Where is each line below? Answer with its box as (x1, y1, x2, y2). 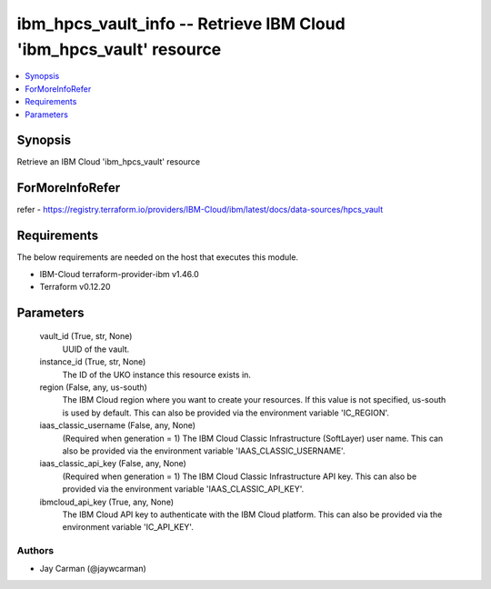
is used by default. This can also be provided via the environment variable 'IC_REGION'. (62, 407, 390, 418)
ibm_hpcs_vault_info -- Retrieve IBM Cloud (16, 14, 346, 34)
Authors (16, 544, 55, 557)
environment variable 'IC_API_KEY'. (62, 522, 195, 533)
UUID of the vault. (62, 344, 130, 354)
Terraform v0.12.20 (39, 282, 111, 293)
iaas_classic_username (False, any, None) (39, 420, 195, 431)
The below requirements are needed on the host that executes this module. (16, 252, 299, 263)
